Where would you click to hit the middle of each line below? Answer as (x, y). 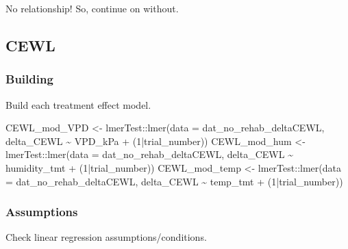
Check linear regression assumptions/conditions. (106, 237)
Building (29, 79)
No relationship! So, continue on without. (92, 8)
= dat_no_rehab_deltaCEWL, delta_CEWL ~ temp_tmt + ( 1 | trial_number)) (174, 181)
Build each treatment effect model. (78, 104)
